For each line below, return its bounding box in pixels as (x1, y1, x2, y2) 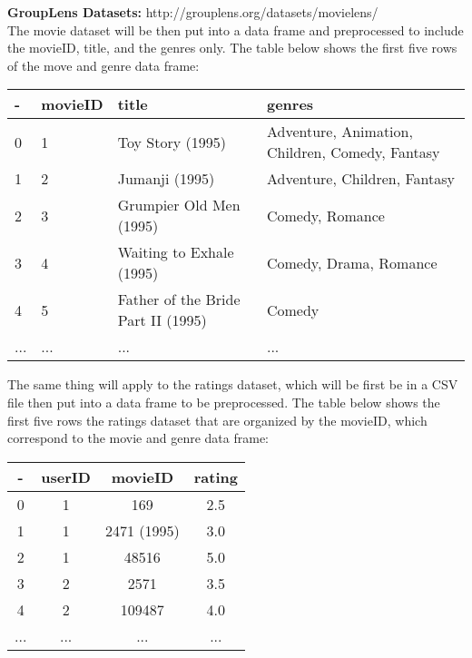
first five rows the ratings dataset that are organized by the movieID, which (7, 410, 428, 429)
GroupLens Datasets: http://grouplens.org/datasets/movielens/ (7, 3, 379, 21)
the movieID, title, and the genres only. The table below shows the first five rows (7, 38, 457, 57)
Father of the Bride (117, 289, 241, 310)
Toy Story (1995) (117, 131, 226, 152)
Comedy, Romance (266, 204, 385, 226)
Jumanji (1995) (117, 168, 215, 190)
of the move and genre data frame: (7, 55, 200, 74)
